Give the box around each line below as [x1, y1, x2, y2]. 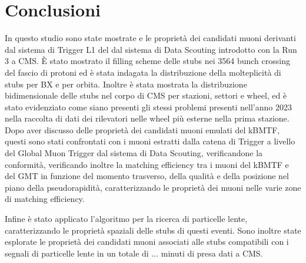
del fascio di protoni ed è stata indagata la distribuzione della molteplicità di [5, 66, 281, 78]
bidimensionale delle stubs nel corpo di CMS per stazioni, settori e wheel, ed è [5, 89, 287, 102]
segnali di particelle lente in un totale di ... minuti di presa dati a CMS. [5, 247, 263, 259]
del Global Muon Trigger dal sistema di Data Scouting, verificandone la [5, 147, 263, 159]
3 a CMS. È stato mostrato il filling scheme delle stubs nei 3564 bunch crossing [5, 55, 290, 67]
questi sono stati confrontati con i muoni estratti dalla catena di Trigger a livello [5, 135, 295, 147]
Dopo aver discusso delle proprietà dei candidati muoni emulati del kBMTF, [5, 123, 280, 136]
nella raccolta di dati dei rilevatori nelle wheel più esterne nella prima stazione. [5, 112, 290, 124]
